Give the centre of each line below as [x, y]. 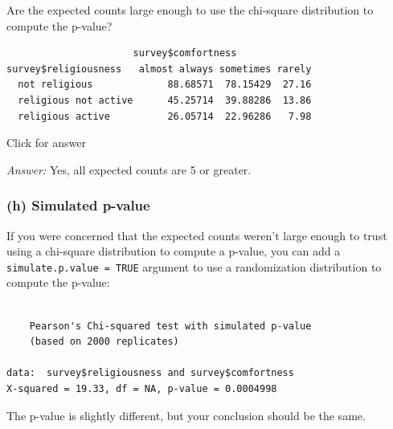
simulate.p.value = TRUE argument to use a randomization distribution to [194, 266]
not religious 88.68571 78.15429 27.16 [165, 85]
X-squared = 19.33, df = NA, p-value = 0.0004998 [142, 388]
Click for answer [46, 143]
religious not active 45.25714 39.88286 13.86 [165, 100]
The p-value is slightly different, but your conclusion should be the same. [186, 415]
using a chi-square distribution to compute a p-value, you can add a [174, 251]
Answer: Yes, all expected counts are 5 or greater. [129, 169]
